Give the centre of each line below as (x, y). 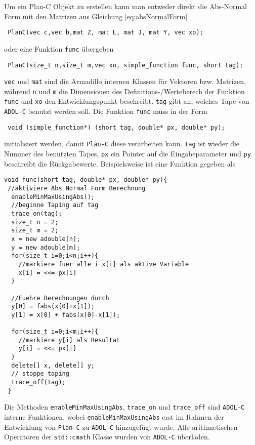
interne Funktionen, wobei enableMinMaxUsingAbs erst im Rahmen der (114, 417)
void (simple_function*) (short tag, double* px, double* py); (116, 127)
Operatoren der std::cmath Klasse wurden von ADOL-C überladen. (107, 437)
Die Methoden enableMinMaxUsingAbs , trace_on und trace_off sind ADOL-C (124, 407)
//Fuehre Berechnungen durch (60, 298)
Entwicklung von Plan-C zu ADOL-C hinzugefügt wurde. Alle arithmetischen (121, 427)
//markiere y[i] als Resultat (69, 340)
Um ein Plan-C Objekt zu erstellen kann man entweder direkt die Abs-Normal (125, 6)
